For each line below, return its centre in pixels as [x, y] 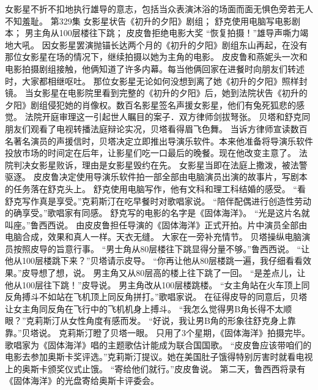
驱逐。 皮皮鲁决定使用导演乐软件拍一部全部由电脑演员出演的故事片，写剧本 [156, 177]
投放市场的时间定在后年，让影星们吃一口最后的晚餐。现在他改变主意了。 [150, 153]
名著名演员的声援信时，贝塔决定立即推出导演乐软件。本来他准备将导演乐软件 [159, 141]
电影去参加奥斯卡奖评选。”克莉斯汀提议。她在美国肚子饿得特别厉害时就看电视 [159, 357]
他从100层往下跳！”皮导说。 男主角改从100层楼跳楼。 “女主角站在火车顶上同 [157, 284]
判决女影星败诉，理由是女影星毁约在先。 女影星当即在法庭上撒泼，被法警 [160, 164]
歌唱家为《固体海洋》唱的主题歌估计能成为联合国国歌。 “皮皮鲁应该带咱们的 [158, 344]
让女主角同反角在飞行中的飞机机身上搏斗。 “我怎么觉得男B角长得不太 [144, 308]
